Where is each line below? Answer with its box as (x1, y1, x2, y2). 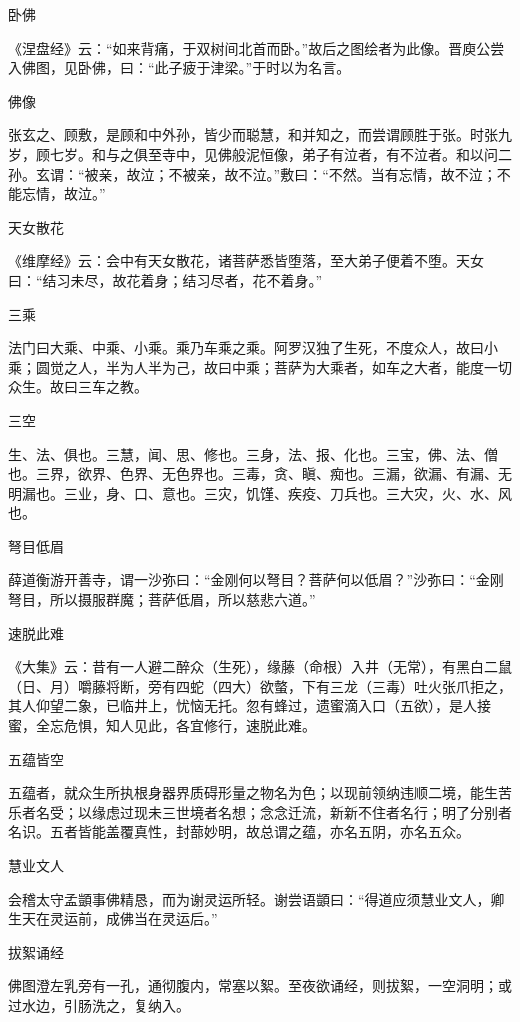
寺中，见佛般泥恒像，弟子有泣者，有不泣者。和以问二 (161, 143, 512, 164)
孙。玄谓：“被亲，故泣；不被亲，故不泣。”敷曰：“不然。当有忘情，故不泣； (8, 163, 497, 184)
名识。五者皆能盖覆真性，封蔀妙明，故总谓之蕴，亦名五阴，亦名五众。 (8, 821, 470, 842)
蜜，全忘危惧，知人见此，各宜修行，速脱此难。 (8, 715, 316, 736)
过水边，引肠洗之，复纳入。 (8, 994, 190, 1015)
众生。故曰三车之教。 (8, 376, 148, 397)
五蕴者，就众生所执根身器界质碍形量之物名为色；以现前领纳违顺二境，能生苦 (8, 782, 512, 803)
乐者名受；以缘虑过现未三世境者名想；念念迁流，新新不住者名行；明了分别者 (8, 801, 512, 822)
